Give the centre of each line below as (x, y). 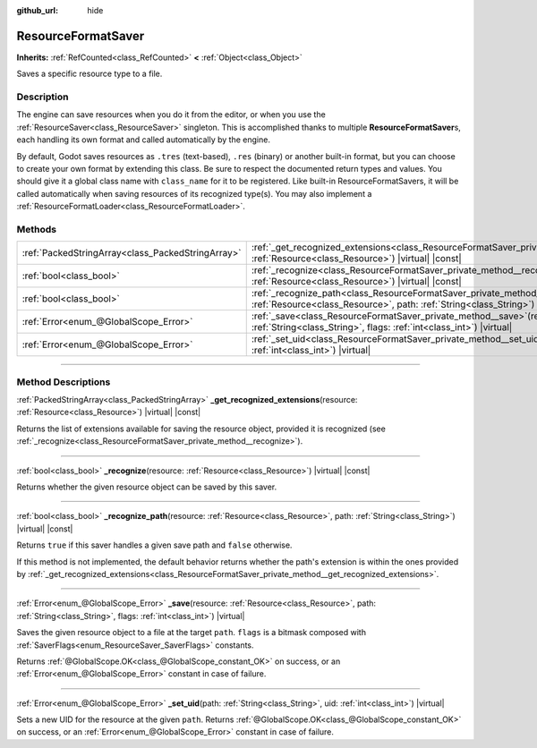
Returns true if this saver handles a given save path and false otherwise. (154, 545)
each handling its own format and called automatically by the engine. (143, 140)
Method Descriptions (64, 382)
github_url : (37, 10)
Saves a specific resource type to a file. (89, 74)
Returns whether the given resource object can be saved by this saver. (147, 487)
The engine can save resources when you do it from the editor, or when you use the (171, 115)
